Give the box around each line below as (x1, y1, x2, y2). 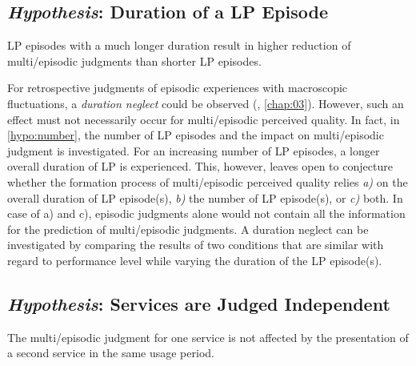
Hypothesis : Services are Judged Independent (7, 291, 390, 316)
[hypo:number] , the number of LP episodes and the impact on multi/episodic (7, 127, 384, 143)
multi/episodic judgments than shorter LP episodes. (7, 52, 262, 69)
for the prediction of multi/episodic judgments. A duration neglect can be (7, 220, 369, 237)
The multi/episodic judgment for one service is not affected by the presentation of (7, 328, 409, 345)
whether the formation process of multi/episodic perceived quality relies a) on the (7, 173, 408, 190)
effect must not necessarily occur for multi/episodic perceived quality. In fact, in (7, 111, 400, 127)
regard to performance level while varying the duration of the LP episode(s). (7, 251, 382, 268)
